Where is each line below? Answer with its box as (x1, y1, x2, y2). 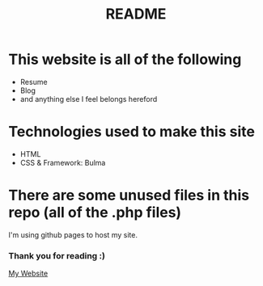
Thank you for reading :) (8, 250, 105, 261)
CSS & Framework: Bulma (19, 158, 106, 167)
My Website (8, 268, 49, 279)
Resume (19, 77, 48, 86)
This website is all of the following (8, 50, 242, 69)
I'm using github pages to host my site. (8, 229, 138, 239)
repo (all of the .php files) (8, 204, 182, 222)
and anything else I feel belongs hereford (19, 94, 158, 103)
